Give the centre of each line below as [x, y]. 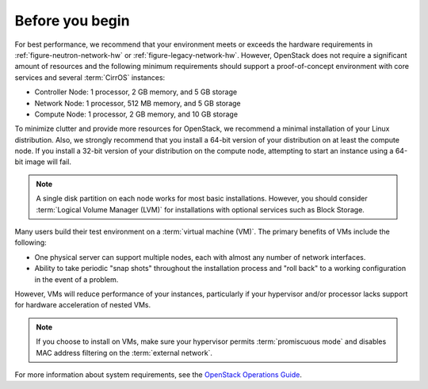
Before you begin [72, 21]
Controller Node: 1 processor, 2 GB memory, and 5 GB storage [136, 92]
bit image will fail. [43, 162]
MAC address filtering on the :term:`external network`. [124, 353]
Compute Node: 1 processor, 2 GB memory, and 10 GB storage [136, 114]
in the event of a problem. [76, 279]
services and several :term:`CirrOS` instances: [90, 77]
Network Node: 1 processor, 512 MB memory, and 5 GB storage [138, 103]
